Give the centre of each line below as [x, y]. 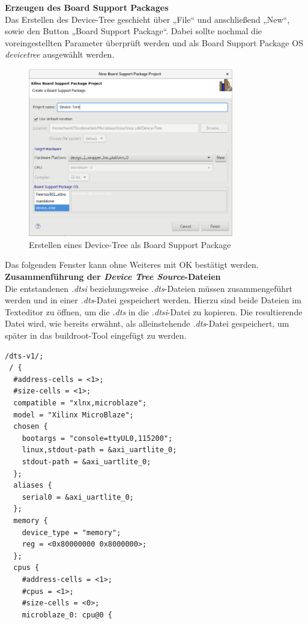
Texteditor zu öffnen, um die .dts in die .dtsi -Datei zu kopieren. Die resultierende [154, 311]
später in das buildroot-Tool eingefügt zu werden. [96, 335]
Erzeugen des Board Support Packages [87, 7]
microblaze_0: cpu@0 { [67, 615]
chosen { [31, 427]
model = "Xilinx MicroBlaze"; [74, 415]
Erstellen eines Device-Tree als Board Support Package [130, 244]
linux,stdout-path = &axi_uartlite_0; [99, 450]
